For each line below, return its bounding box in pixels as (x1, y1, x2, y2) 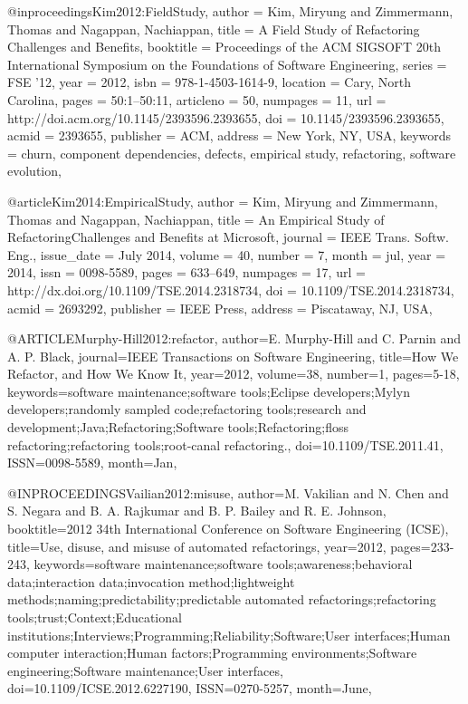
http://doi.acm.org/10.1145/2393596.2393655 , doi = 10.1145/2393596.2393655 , (7, 108, 444, 127)
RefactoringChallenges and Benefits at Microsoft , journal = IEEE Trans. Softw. (7, 227, 450, 246)
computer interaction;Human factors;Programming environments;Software (7, 643, 417, 662)
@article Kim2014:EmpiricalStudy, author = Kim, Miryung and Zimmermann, (7, 191, 438, 210)
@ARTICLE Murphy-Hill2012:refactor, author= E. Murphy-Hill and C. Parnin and (7, 329, 462, 348)
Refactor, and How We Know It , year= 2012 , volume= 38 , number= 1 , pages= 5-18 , (7, 364, 460, 383)
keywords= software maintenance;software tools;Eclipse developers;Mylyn (7, 381, 410, 400)
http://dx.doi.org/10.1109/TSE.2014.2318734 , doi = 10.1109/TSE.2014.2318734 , (7, 280, 454, 299)
